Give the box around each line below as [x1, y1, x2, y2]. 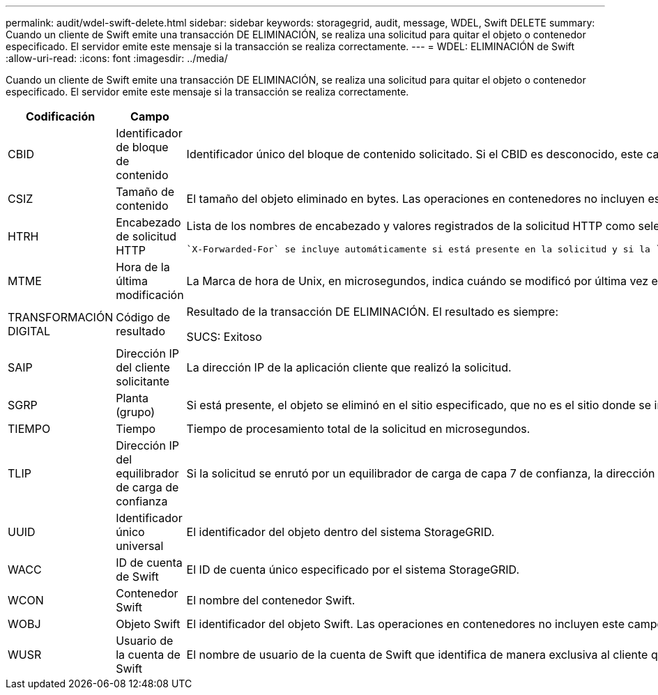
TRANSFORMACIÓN [8, 310, 114, 324]
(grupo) [116, 405, 155, 419]
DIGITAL [8, 324, 51, 338]
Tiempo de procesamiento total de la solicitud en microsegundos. [186, 422, 530, 436]
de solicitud [116, 229, 177, 243]
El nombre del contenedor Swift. [186, 593, 355, 607]
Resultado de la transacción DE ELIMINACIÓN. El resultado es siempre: [186, 305, 559, 319]
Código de [116, 310, 171, 324]
